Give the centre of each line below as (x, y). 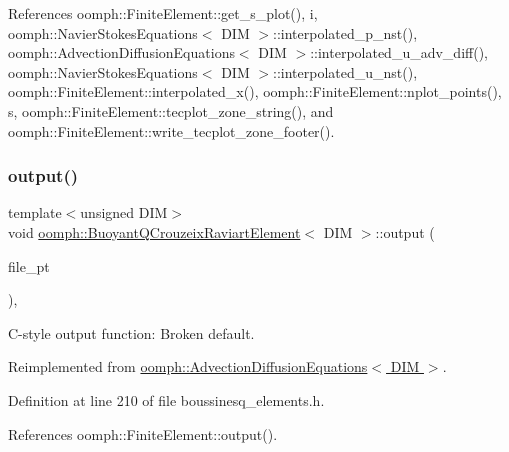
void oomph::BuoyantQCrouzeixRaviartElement (154, 231)
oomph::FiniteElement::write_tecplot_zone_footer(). (171, 130)
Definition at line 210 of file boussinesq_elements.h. (166, 399)
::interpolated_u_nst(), (345, 71)
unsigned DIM (124, 212)
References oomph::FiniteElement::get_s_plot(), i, (163, 13)
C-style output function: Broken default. (131, 332)
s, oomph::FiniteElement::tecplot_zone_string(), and (171, 110)
